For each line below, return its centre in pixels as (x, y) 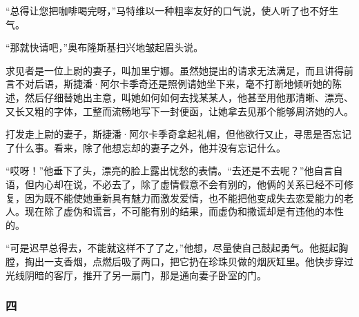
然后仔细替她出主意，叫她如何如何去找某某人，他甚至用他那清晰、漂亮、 (189, 97)
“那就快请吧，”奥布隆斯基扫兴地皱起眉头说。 (105, 47)
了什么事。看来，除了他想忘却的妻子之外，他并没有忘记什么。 (146, 147)
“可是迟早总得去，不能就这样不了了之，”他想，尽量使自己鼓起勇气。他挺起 (172, 248)
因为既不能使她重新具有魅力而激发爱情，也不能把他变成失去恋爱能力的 (184, 197)
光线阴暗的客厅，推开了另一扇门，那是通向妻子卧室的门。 (136, 275)
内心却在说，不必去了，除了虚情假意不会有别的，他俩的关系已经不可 (189, 184)
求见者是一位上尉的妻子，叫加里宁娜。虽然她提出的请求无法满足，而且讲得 (175, 70)
